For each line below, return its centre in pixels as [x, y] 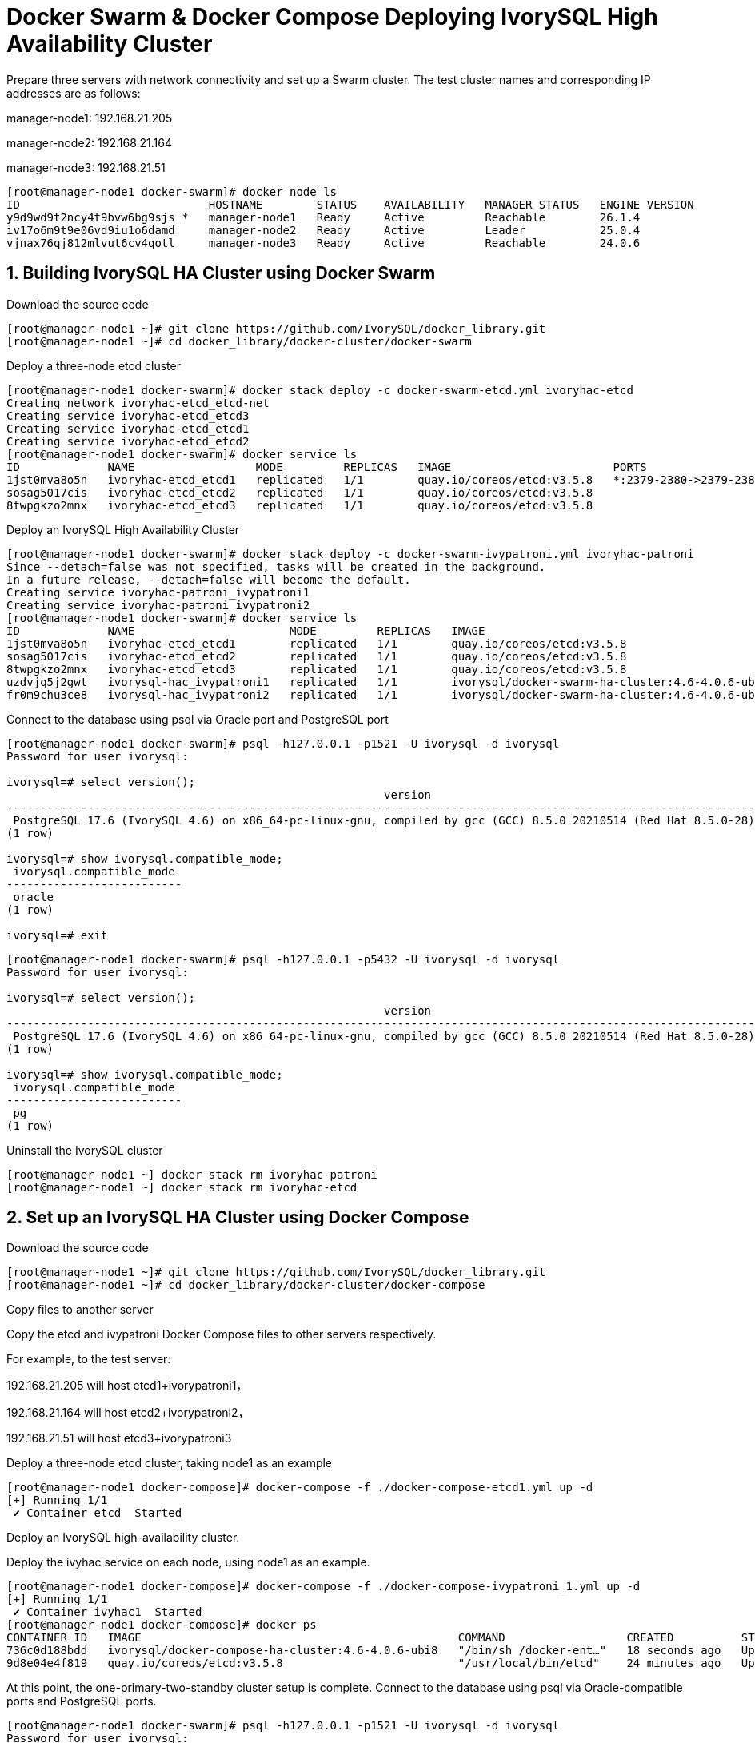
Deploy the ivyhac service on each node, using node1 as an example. [188, 1562]
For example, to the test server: [89, 1359]
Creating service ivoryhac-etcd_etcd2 [128, 441]
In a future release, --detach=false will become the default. [209, 579]
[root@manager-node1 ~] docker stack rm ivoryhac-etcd [182, 1187]
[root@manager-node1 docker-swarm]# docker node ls [172, 191]
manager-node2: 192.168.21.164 [90, 142]
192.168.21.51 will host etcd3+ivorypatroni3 [119, 1438]
